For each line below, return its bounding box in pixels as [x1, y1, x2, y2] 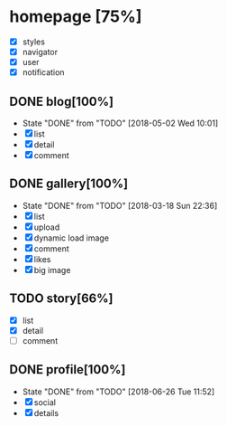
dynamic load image [33, 232, 110, 243]
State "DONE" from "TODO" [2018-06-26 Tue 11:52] [22, 386, 215, 397]
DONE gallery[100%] [9, 176, 129, 192]
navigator [22, 47, 59, 57]
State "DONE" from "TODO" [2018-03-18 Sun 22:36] [22, 200, 218, 211]
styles [22, 36, 45, 47]
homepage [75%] [9, 6, 142, 27]
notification [22, 67, 65, 78]
